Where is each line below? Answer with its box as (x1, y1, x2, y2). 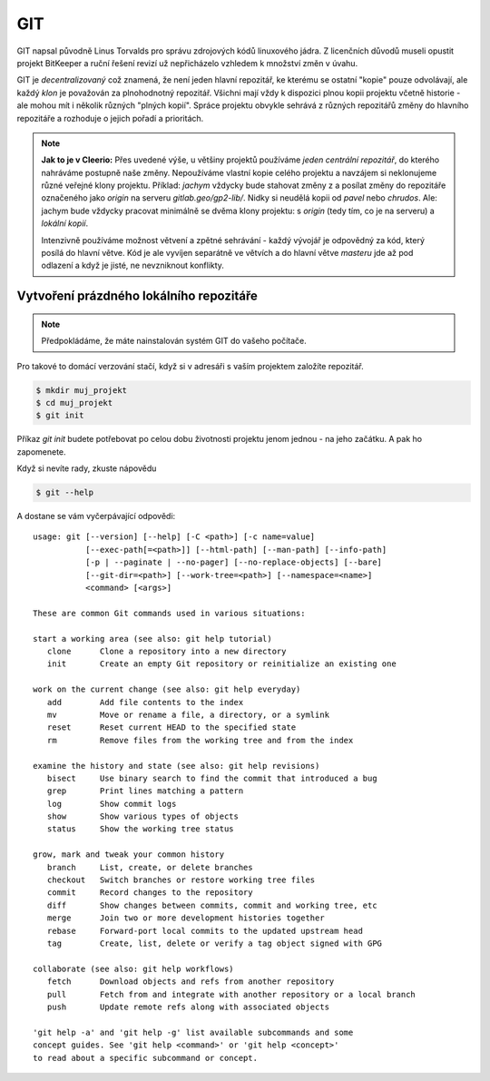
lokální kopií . (41, 218, 89, 229)
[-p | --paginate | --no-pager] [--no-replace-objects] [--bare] (84, 557, 383, 567)
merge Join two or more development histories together (46, 913, 326, 923)
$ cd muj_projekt (35, 398, 113, 408)
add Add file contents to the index (46, 697, 244, 707)
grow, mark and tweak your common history (33, 850, 225, 860)
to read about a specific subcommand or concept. (33, 1053, 259, 1063)
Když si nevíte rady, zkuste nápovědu (16, 463, 157, 474)
